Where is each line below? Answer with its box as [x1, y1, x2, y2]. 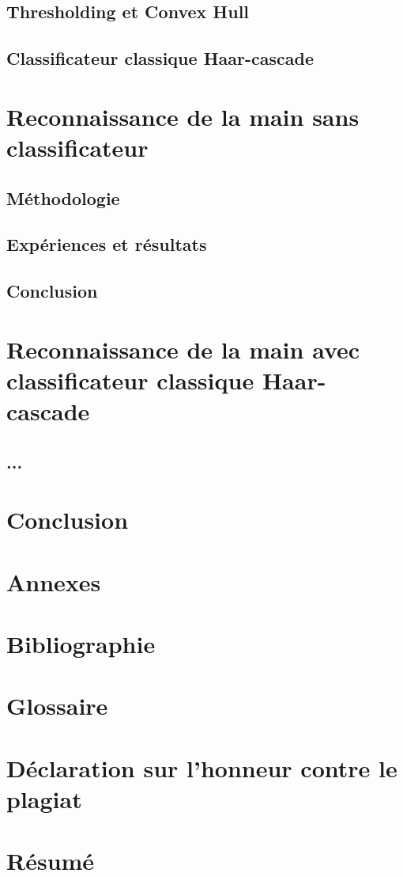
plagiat [6, 782, 82, 814]
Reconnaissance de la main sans [6, 100, 360, 132]
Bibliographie [6, 627, 156, 659]
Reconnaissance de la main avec [6, 332, 360, 365]
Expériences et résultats [6, 232, 207, 256]
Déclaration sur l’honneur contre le [6, 751, 397, 784]
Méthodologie [6, 185, 120, 210]
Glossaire [6, 689, 108, 722]
